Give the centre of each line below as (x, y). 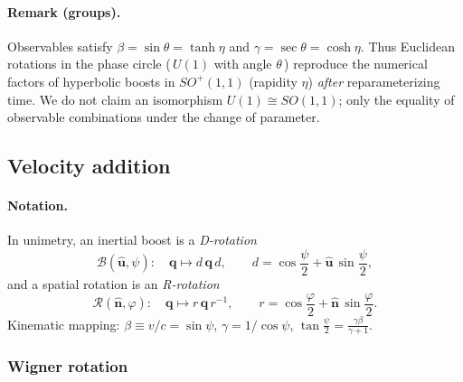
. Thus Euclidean (407, 46)
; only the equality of (397, 99)
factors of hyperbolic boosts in (91, 81)
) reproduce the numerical (356, 64)
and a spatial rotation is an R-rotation (113, 284)
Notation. (38, 205)
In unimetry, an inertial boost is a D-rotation (132, 240)
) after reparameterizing (374, 81)
